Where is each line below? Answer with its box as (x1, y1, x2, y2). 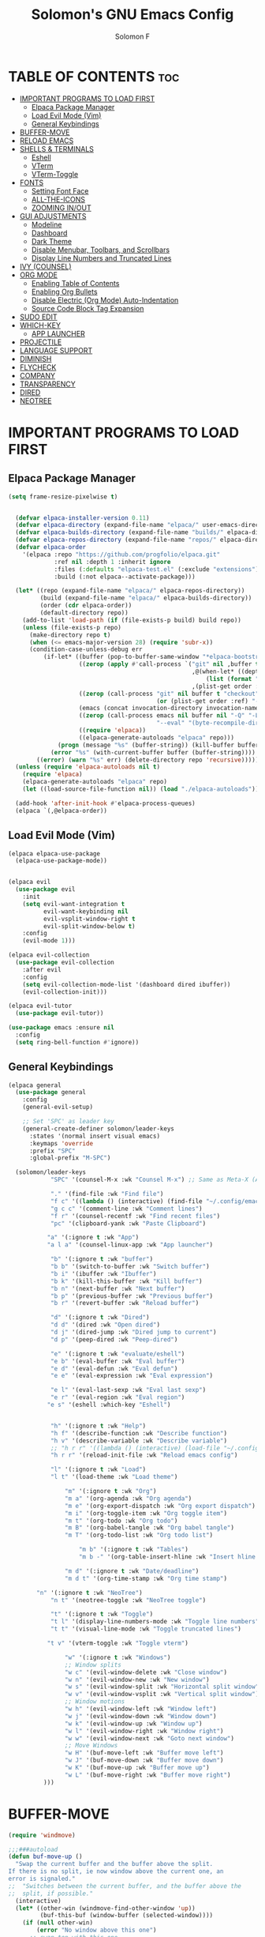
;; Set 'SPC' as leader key (22, 1118, 114, 1126)
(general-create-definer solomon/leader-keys (22, 1124, 175, 1133)
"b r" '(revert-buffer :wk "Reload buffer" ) (50, 1299, 200, 1307)
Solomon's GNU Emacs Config (31, 6, 234, 24)
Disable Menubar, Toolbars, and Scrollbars (31, 245, 170, 254)
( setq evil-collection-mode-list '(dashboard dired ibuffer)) (22, 980, 231, 988)
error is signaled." (8, 1875, 77, 1882)
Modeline (31, 220, 62, 229)
